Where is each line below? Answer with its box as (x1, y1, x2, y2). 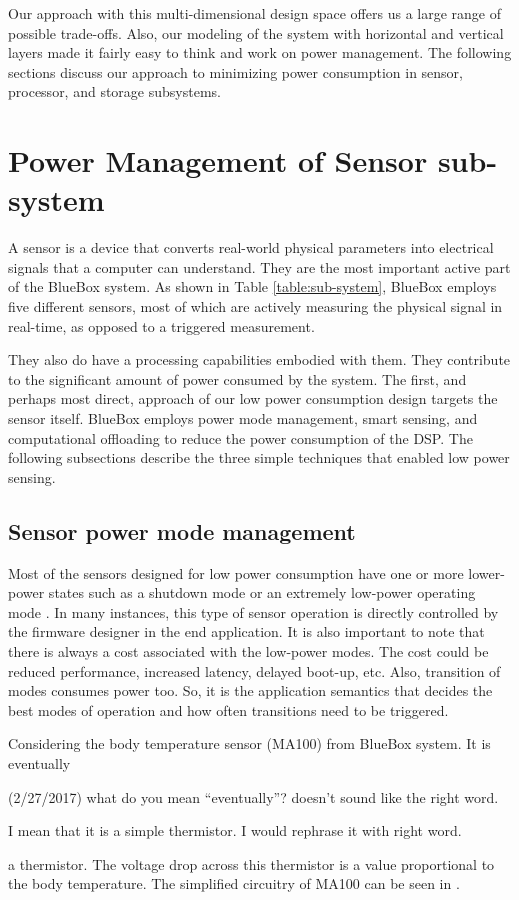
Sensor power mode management (8, 515, 356, 546)
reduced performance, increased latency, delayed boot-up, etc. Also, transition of (8, 660, 501, 681)
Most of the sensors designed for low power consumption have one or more (8, 562, 464, 583)
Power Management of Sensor (8, 140, 428, 181)
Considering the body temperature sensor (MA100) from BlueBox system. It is (8, 733, 491, 754)
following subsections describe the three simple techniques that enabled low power (8, 447, 510, 468)
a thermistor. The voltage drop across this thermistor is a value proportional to (8, 853, 495, 874)
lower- (468, 562, 505, 583)
